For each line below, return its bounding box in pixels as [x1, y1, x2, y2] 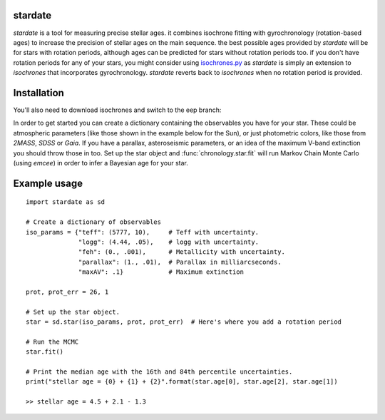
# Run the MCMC [26, 337, 79, 346]
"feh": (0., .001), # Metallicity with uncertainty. [78, 248, 285, 256]
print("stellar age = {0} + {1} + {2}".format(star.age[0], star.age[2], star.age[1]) [26, 378, 338, 386]
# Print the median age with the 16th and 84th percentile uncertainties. [26, 367, 293, 376]
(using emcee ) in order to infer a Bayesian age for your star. [13, 158, 188, 167]
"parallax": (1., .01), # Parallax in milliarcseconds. [78, 257, 282, 266]
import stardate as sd [26, 198, 106, 206]
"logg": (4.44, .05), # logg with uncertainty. [78, 237, 260, 246]
